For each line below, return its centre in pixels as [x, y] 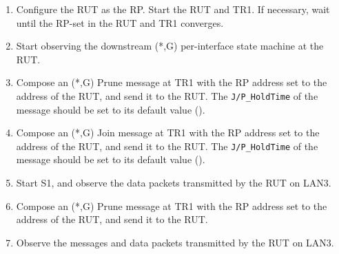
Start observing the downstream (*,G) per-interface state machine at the [170, 46]
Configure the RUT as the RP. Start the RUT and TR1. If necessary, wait [173, 9]
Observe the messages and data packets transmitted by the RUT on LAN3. [175, 242]
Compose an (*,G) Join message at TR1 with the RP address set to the [168, 133]
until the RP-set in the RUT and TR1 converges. [120, 22]
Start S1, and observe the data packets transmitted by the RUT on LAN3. [174, 183]
